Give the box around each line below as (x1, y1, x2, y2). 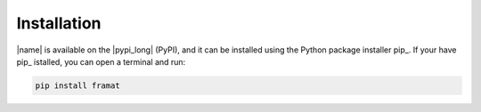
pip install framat (35, 80, 120, 91)
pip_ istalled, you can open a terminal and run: (16, 56, 186, 67)
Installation (16, 13, 102, 33)
